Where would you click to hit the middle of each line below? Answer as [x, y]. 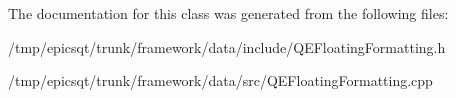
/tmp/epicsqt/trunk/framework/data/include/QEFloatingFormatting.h [227, 46]
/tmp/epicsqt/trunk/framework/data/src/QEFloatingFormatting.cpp [220, 80]
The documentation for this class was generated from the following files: [228, 13]
